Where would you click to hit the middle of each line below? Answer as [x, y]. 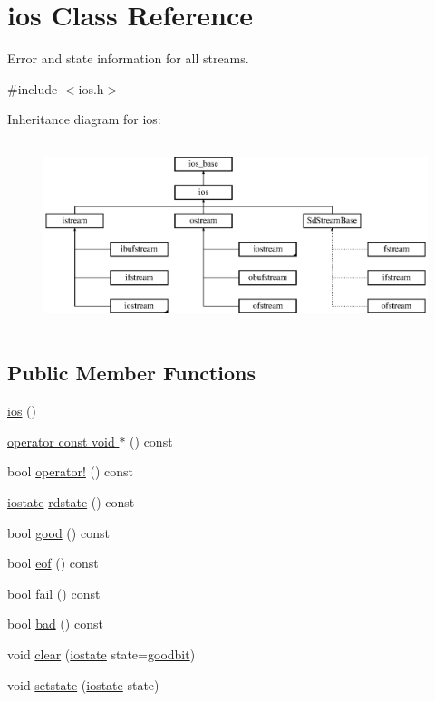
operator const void [61, 441]
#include [33, 88]
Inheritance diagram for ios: [84, 119]
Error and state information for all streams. [128, 58]
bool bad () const [55, 624]
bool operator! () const [71, 471]
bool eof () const [53, 563]
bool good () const [58, 532]
